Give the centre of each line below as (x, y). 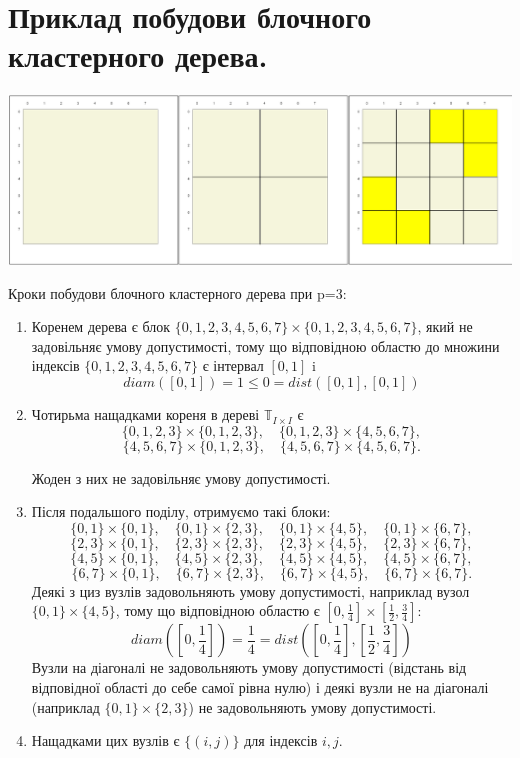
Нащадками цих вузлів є (105, 740)
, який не (445, 326)
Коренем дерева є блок (100, 326)
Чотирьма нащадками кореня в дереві (145, 414)
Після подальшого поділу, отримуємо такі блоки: (181, 511)
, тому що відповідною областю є (217, 610)
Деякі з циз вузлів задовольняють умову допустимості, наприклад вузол (250, 590)
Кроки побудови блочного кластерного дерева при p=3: (177, 292)
